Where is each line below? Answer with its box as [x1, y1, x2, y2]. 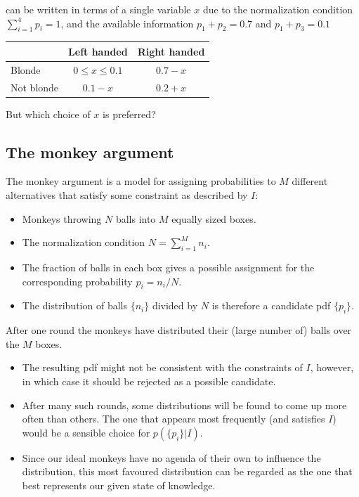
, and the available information [60, 15, 194, 30]
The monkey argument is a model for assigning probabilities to [6, 174, 276, 188]
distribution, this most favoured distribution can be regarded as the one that [22, 464, 353, 479]
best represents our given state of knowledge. [22, 477, 216, 492]
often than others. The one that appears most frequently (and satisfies [22, 411, 325, 426]
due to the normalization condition [202, 2, 353, 16]
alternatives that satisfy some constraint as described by [6, 188, 248, 202]
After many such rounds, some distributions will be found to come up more [22, 397, 347, 412]
